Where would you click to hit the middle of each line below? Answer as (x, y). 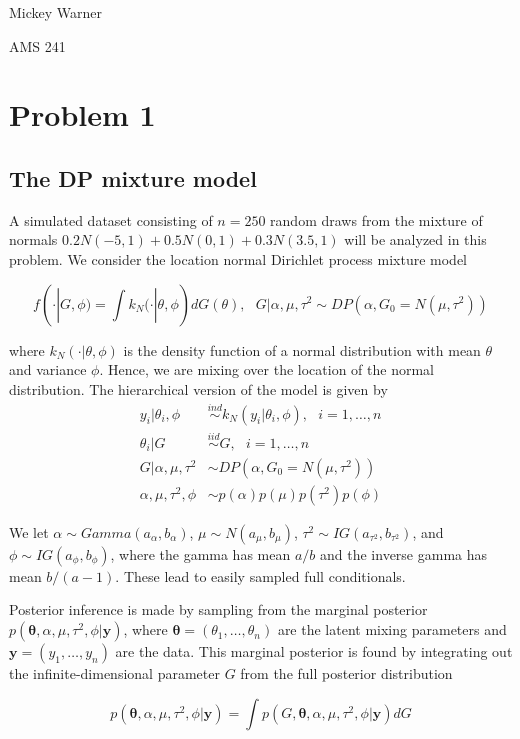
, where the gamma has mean (200, 553)
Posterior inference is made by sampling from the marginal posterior (218, 609)
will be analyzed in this (415, 239)
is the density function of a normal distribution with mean (302, 349)
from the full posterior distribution (346, 673)
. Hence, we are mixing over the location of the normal (266, 369)
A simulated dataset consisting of (111, 219)
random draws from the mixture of (376, 219)
